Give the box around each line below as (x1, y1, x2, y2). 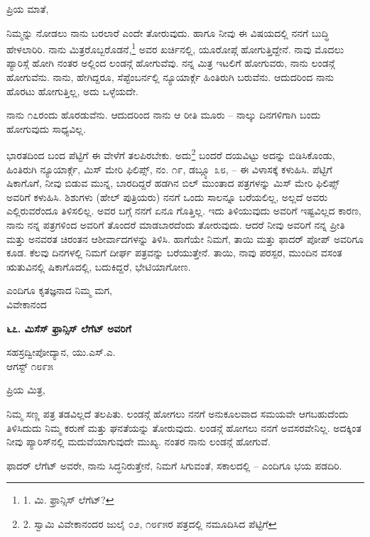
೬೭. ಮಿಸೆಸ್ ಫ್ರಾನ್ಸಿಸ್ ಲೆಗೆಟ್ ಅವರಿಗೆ (6, 320, 131, 335)
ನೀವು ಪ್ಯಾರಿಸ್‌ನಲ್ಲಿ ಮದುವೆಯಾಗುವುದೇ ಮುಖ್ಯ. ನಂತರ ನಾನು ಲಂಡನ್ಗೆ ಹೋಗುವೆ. (6, 434, 271, 449)
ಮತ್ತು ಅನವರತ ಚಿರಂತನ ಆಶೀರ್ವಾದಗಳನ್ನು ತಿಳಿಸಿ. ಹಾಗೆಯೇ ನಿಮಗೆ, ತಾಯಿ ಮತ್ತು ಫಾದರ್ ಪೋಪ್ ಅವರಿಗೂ (6, 231, 364, 246)
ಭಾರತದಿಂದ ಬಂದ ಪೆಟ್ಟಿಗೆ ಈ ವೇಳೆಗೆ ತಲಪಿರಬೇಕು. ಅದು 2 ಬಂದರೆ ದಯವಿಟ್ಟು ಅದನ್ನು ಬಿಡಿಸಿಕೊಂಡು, (6, 146, 335, 163)
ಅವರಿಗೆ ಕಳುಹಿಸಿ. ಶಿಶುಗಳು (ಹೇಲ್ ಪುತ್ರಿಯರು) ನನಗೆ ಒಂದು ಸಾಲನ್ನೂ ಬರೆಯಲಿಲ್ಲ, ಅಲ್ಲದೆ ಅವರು (6, 189, 328, 204)
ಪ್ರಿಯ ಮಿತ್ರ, (6, 382, 45, 397)
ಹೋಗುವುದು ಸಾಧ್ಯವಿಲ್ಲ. (6, 121, 86, 136)
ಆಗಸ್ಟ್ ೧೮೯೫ (6, 358, 53, 373)
